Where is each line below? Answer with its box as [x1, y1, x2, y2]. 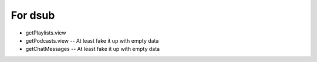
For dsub [11, 9, 55, 22]
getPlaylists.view [25, 29, 66, 36]
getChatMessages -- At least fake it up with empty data [25, 46, 160, 53]
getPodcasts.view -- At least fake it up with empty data [25, 37, 159, 44]
